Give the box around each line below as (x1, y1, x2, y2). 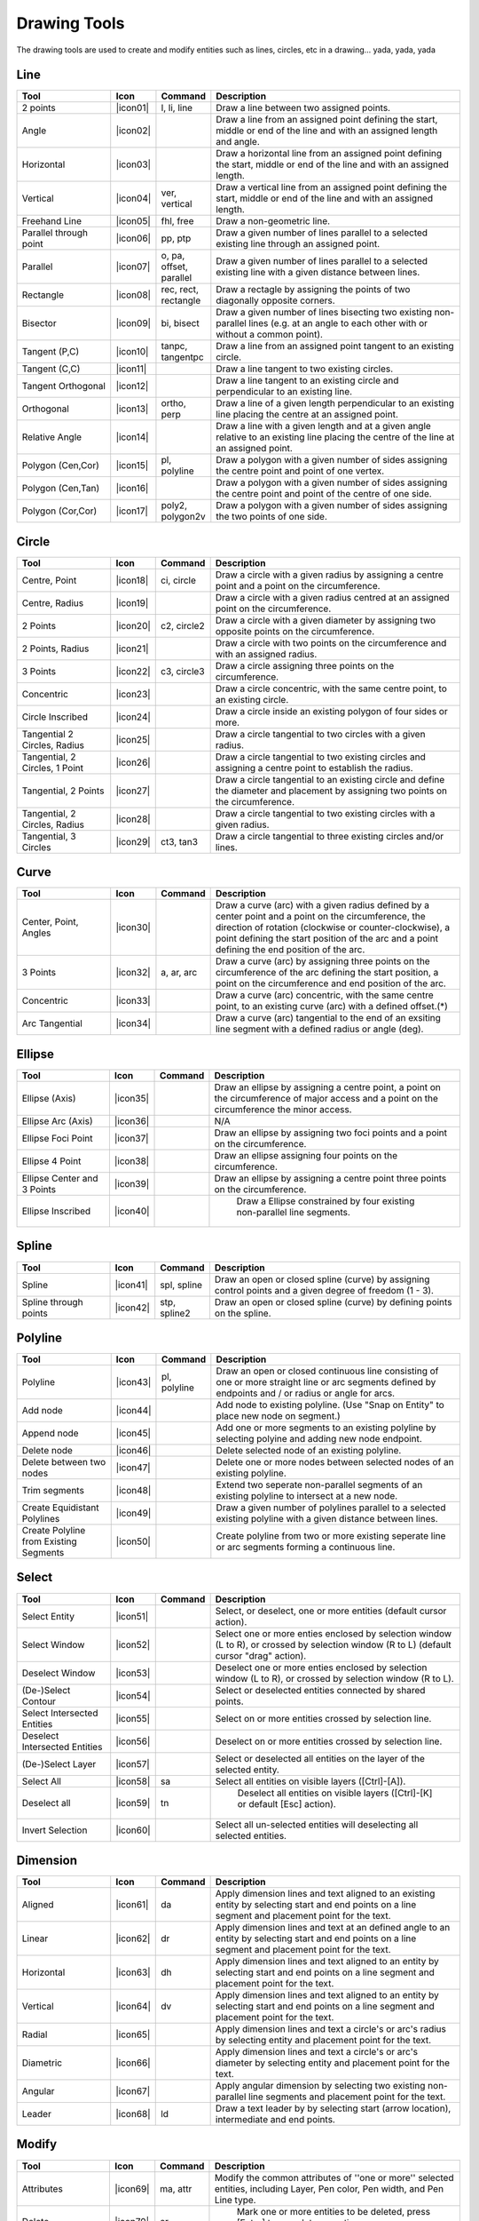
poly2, (161, 499, 188, 512)
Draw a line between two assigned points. (216, 102, 390, 115)
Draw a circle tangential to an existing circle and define (215, 773, 445, 785)
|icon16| (115, 482, 149, 495)
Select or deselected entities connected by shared (215, 1684, 426, 1696)
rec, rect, (161, 283, 200, 296)
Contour (21, 1695, 57, 1708)
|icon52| (115, 1638, 151, 1651)
